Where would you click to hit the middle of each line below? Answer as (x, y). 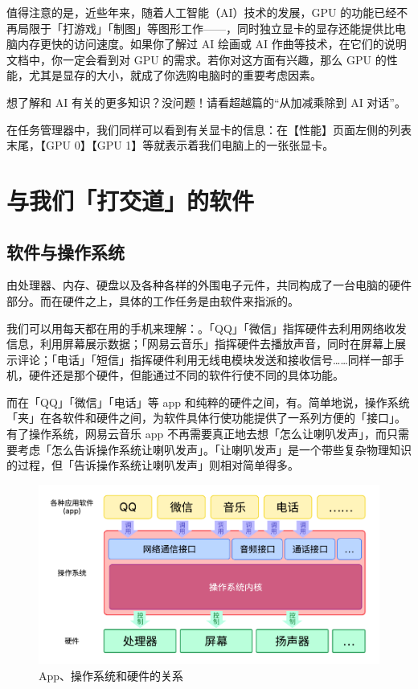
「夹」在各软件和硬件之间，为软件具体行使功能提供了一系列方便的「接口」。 (206, 418)
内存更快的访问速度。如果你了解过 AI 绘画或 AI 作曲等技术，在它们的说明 (212, 44)
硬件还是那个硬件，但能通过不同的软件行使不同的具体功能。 (186, 375)
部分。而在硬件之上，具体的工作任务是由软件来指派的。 (153, 300)
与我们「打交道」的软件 (131, 200)
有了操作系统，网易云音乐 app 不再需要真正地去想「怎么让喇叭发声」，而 (197, 434)
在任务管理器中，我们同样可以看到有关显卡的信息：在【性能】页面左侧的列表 (209, 129)
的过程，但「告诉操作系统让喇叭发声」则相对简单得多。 (153, 465)
